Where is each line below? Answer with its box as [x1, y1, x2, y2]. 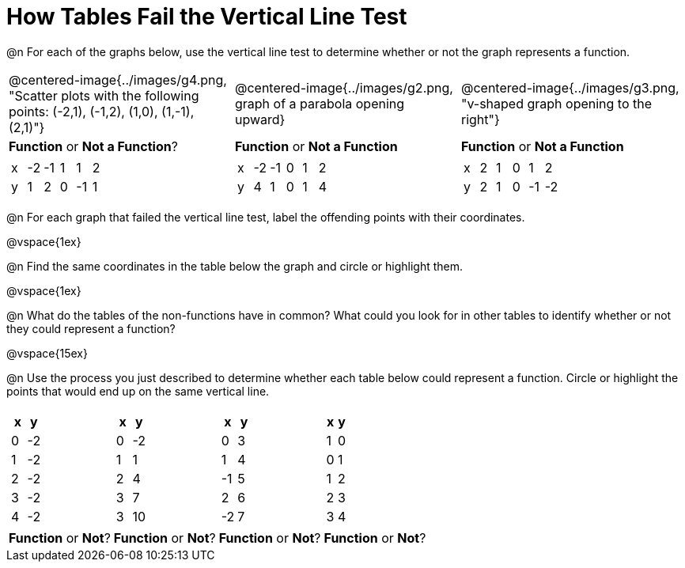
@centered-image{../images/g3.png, [460, 79, 679, 96]
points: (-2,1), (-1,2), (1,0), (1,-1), [9, 103, 195, 119]
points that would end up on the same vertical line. [6, 384, 270, 398]
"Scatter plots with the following [9, 87, 199, 104]
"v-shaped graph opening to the [460, 95, 653, 112]
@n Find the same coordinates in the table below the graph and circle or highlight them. [6, 259, 464, 273]
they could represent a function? [6, 321, 176, 335]
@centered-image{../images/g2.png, [234, 79, 453, 96]
